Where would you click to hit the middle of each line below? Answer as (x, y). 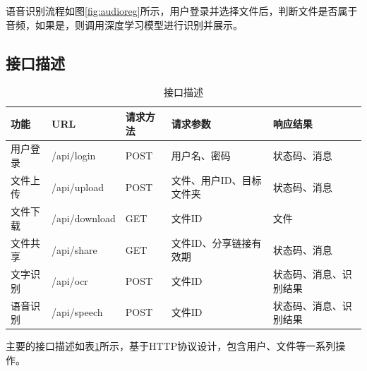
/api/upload (78, 187)
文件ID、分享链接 (211, 242)
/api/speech (77, 312)
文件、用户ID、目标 (216, 180)
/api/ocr (70, 280)
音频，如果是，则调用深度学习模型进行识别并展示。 (124, 24)
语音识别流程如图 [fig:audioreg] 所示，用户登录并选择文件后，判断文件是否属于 (182, 11)
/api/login (74, 156)
